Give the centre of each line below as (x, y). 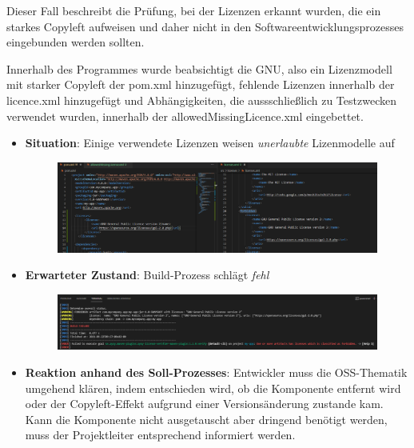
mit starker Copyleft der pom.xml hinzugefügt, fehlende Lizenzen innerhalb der (201, 84)
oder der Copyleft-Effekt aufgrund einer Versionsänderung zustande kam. (204, 404)
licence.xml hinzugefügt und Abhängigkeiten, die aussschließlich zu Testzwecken (201, 100)
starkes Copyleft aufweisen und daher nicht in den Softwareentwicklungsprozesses (205, 26)
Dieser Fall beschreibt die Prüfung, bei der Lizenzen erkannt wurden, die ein (194, 10)
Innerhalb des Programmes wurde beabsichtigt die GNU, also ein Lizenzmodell (199, 68)
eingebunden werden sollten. (76, 42)
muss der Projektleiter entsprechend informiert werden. (160, 435)
